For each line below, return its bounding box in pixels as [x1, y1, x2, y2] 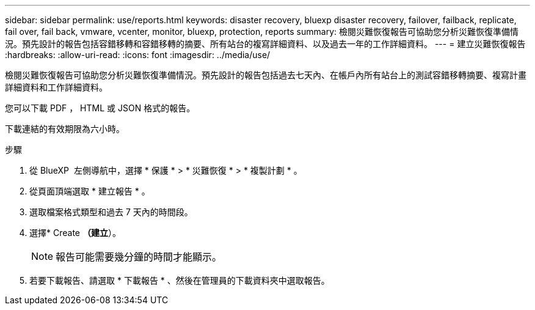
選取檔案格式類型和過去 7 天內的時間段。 [29, 207, 193, 217]
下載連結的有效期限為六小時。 [5, 124, 125, 134]
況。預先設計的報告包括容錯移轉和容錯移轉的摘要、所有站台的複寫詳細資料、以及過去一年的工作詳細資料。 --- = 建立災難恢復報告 [5, 39, 526, 49]
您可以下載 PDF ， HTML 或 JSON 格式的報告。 [5, 103, 195, 113]
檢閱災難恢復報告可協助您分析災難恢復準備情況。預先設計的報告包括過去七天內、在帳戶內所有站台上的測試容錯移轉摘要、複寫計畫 [5, 70, 526, 80]
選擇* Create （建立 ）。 [29, 227, 121, 238]
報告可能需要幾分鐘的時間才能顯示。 [56, 251, 222, 263]
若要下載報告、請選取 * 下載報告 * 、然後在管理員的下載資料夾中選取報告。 [29, 275, 330, 286]
